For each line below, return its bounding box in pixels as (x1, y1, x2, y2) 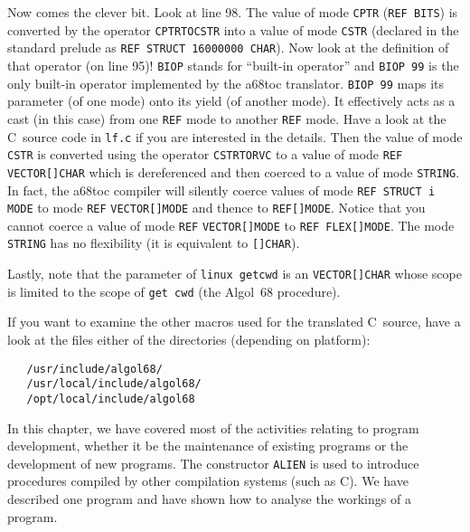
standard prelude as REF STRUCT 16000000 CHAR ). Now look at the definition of (7, 38, 449, 57)
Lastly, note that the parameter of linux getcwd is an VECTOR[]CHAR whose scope (7, 264, 462, 283)
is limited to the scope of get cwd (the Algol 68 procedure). (7, 281, 341, 300)
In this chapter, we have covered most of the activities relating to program (7, 418, 419, 437)
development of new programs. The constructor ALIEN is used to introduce (7, 453, 419, 472)
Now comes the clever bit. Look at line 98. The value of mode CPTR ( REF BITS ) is (7, 3, 458, 21)
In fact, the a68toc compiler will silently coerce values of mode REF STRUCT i (7, 180, 436, 199)
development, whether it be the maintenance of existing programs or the (7, 436, 409, 455)
